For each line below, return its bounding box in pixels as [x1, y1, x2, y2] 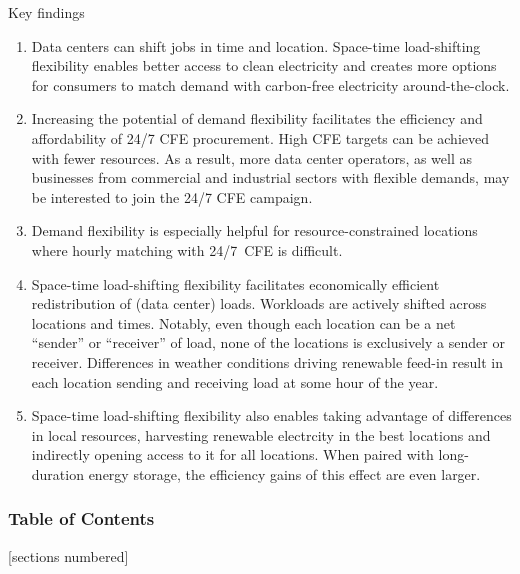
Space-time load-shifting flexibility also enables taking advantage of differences [31, 405, 512, 426]
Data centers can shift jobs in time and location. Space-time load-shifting [31, 35, 481, 56]
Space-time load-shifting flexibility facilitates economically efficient [31, 273, 440, 294]
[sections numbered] [8, 545, 129, 566]
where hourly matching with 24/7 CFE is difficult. [31, 239, 343, 260]
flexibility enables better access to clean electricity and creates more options [31, 55, 497, 76]
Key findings [8, 2, 85, 22]
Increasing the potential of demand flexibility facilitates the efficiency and [31, 108, 483, 129]
